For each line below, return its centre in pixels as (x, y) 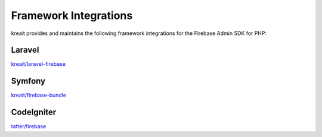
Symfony (28, 81)
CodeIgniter (34, 112)
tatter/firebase (29, 126)
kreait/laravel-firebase (38, 64)
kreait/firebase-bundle (39, 95)
